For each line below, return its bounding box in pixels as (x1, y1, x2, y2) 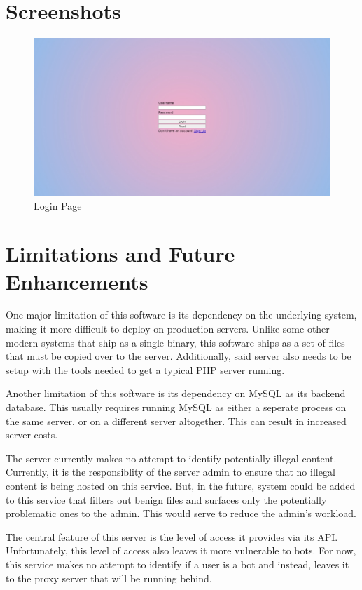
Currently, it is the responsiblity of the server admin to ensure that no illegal (6, 464, 335, 479)
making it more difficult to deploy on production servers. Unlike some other (6, 321, 330, 336)
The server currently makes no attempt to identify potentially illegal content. (6, 450, 337, 465)
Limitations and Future (6, 239, 235, 268)
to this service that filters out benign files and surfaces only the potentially (6, 492, 327, 507)
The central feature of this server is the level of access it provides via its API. (6, 529, 338, 544)
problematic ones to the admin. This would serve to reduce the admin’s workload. (6, 506, 356, 521)
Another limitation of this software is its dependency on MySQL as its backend (6, 386, 346, 401)
